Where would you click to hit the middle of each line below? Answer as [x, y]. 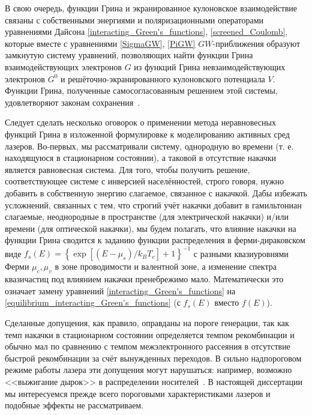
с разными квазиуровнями [241, 253]
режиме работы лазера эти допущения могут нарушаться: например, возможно [148, 370]
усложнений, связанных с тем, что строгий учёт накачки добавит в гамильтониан [153, 204]
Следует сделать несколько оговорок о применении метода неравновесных [140, 122]
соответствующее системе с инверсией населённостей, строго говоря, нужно [144, 181]
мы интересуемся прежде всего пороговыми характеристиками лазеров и [138, 393]
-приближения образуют [256, 43]
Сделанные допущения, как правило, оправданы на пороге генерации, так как [147, 322]
